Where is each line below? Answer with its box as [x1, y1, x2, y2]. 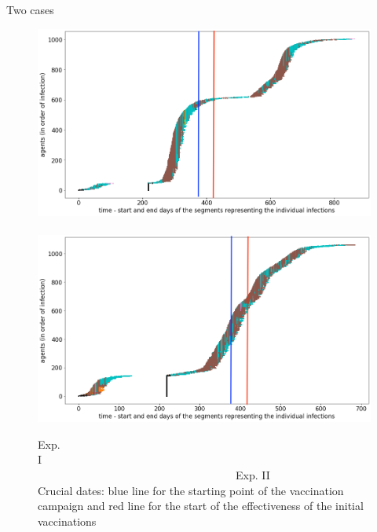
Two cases [6, 2, 54, 17]
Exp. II [235, 466, 270, 482]
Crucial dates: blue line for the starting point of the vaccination [38, 482, 344, 498]
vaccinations [38, 512, 97, 529]
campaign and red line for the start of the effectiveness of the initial [38, 497, 364, 514]
